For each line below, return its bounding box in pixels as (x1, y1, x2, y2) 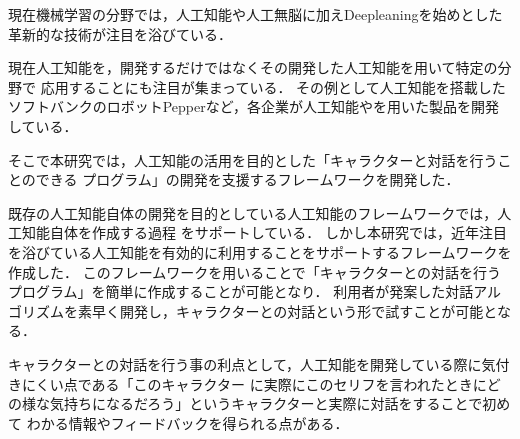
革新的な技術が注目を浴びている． (8, 23, 232, 44)
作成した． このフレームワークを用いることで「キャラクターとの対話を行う (8, 261, 502, 282)
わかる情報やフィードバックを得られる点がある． (26, 412, 349, 433)
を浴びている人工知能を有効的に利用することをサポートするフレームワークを (8, 241, 512, 262)
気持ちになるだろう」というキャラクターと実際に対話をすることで (49, 393, 483, 414)
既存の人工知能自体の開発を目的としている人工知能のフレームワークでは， (8, 202, 498, 223)
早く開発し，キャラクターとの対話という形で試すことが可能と (91, 300, 497, 321)
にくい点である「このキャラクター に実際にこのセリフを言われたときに (21, 373, 487, 394)
